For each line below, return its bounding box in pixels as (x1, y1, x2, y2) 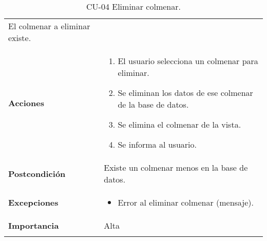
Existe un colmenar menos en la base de (104, 162, 248, 173)
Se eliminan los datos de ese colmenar (118, 87, 253, 98)
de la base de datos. (118, 98, 189, 110)
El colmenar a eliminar (8, 20, 90, 32)
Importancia (8, 219, 59, 231)
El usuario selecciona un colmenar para (118, 55, 258, 67)
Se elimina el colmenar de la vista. (118, 118, 241, 130)
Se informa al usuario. (118, 138, 197, 150)
